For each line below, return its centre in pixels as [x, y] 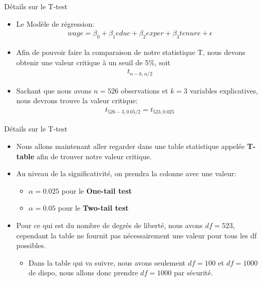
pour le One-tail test [97, 190]
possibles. [31, 245]
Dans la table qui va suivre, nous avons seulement [107, 262]
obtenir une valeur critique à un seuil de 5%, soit [93, 62]
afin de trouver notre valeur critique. [94, 156]
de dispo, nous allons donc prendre [83, 273]
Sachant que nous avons [54, 90]
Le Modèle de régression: [55, 23]
